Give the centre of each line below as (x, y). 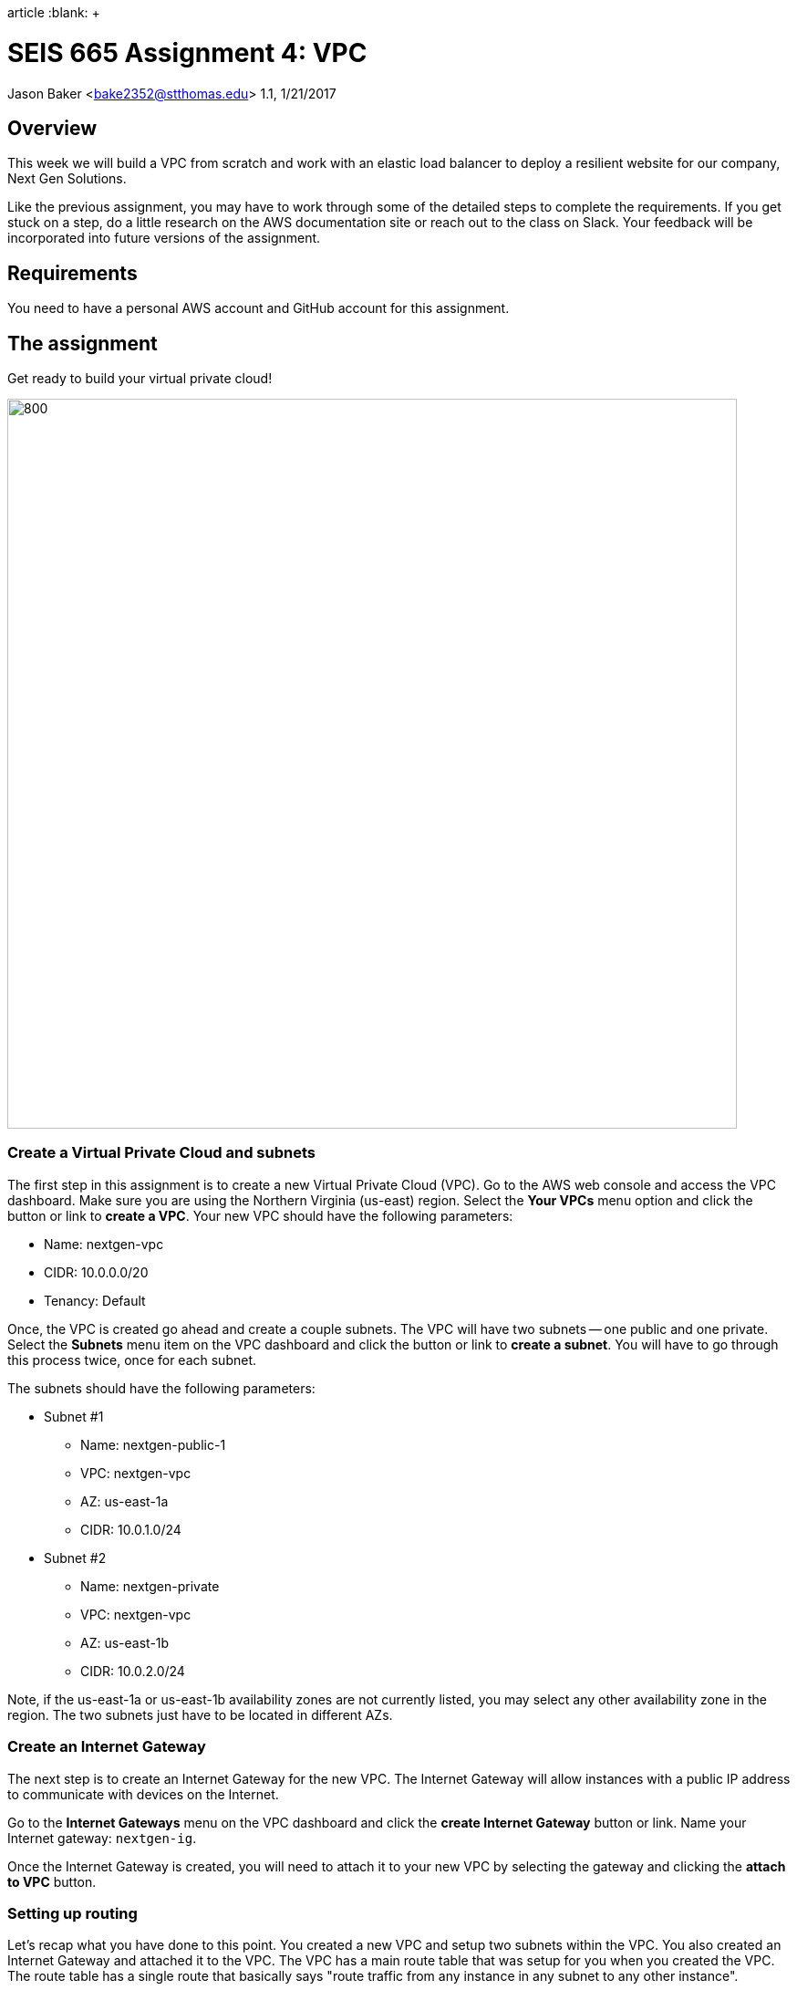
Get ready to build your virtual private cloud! (140, 379)
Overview (52, 128)
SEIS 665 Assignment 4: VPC (187, 52)
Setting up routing (72, 1913)
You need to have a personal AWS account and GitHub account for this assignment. (259, 308)
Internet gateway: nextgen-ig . (102, 1838)
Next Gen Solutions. (67, 179)
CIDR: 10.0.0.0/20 (96, 1272)
